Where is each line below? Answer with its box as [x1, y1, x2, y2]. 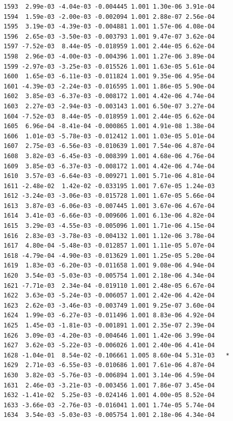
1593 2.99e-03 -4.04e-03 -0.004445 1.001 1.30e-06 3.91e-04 [4, 3, 215, 10]
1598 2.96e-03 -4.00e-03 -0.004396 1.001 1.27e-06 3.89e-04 [4, 52, 215, 60]
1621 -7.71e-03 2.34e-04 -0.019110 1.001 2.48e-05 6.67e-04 [4, 282, 215, 289]
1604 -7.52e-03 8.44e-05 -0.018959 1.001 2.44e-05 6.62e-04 [4, 112, 215, 120]
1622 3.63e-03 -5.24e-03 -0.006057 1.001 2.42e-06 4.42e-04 [4, 292, 215, 299]
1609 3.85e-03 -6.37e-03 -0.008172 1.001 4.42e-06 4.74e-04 [4, 162, 215, 170]
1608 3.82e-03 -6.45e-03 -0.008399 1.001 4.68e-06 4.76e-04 [4, 152, 215, 160]
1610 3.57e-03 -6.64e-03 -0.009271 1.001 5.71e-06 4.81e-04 [4, 172, 215, 180]
